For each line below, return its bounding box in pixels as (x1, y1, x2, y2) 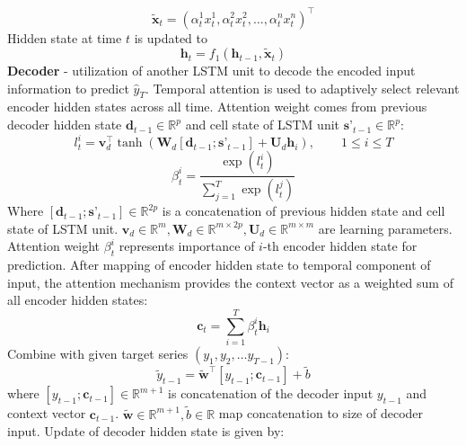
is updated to (134, 28, 207, 47)
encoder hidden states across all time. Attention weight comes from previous (7, 97, 427, 116)
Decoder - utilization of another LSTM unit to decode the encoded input (7, 61, 416, 80)
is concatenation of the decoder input (168, 384, 374, 403)
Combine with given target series (7, 344, 189, 363)
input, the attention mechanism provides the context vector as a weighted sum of (7, 272, 453, 291)
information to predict (7, 78, 129, 97)
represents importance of (119, 236, 255, 255)
